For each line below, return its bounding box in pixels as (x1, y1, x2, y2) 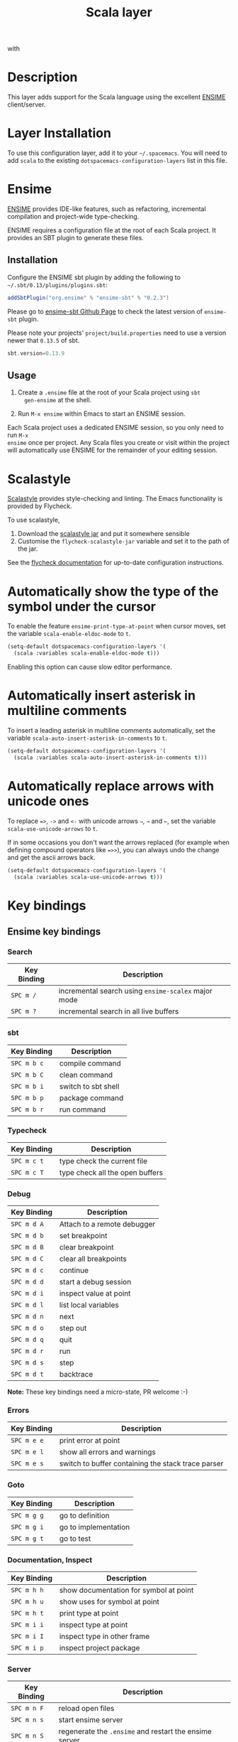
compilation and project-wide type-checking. (7, 213, 140, 220)
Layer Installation (7, 125, 112, 141)
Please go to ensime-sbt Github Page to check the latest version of (7, 307, 203, 316)
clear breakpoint (59, 1242, 114, 1252)
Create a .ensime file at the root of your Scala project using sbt (17, 388, 200, 397)
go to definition (59, 1510, 110, 1520)
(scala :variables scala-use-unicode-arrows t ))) (13, 873, 163, 881)
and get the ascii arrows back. (7, 853, 96, 861)
